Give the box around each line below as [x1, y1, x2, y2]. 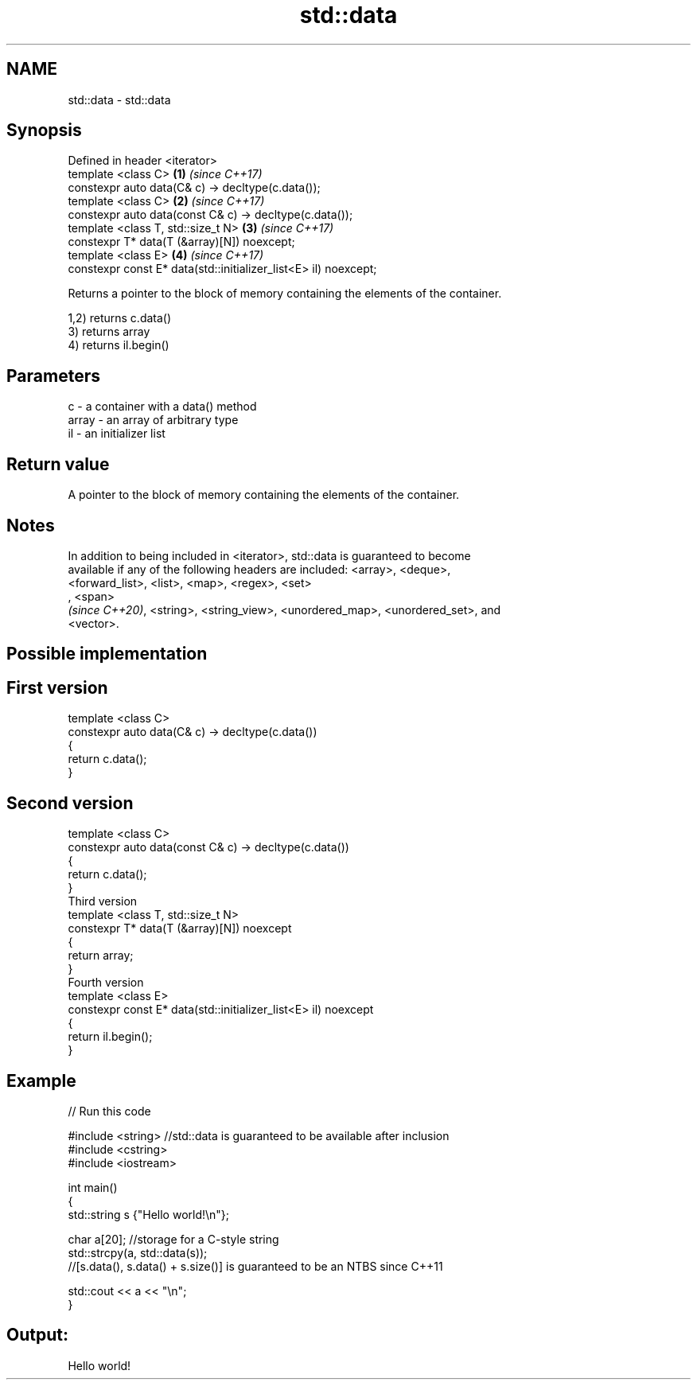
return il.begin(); [68, 1030, 153, 1044]
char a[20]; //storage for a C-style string [68, 1232, 279, 1246]
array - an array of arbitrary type [68, 413, 239, 427]
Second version [6, 792, 134, 813]
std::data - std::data [68, 92, 171, 107]
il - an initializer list [68, 426, 165, 441]
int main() [68, 1180, 118, 1194]
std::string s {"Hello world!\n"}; [68, 1207, 230, 1221]
